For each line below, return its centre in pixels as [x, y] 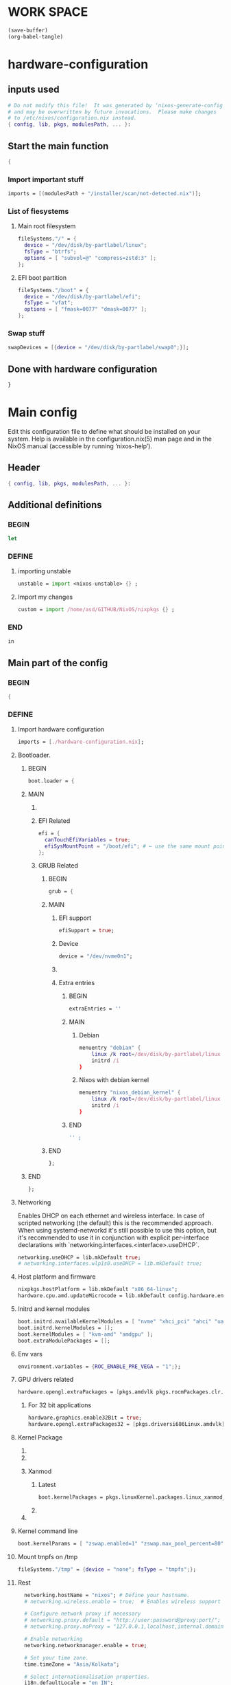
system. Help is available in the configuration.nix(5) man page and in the [110, 439]
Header [24, 468]
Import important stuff [46, 179]
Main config [42, 412]
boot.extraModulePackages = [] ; [64, 1341]
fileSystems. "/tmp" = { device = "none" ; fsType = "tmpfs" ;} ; [107, 1569]
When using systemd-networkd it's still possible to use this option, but [117, 1230]
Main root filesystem [47, 226]
